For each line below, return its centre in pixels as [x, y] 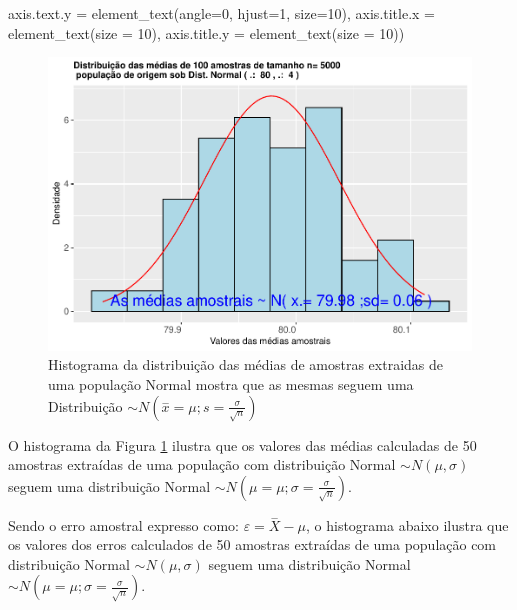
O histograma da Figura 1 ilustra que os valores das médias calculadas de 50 [242, 444]
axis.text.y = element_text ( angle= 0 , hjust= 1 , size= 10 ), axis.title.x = [221, 13]
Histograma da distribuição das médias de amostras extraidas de [246, 364]
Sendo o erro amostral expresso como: [123, 524]
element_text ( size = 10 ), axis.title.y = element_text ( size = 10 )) [206, 32]
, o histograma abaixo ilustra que [407, 524]
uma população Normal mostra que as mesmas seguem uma [231, 383]
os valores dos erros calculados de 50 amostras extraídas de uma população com [252, 544]
